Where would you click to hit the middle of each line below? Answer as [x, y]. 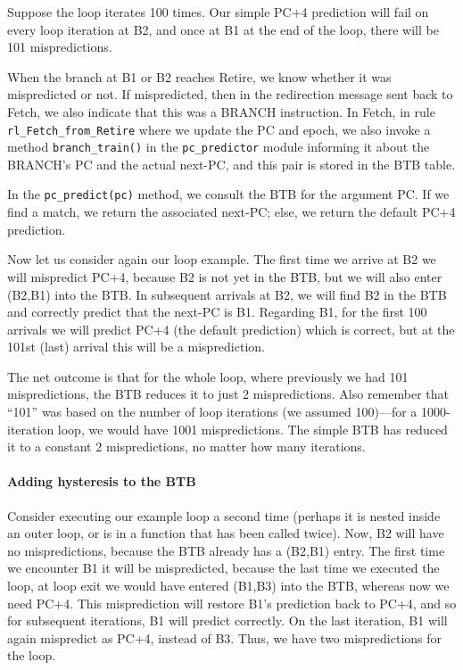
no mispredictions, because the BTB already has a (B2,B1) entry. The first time [226, 550]
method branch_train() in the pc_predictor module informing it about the [219, 147]
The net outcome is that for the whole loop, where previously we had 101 [208, 376]
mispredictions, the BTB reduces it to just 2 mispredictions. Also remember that [228, 394]
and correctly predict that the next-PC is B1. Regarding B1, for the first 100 [217, 312]
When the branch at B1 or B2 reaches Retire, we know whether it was [199, 76]
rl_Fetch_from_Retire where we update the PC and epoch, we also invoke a [219, 129]
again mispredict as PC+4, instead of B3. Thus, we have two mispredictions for [225, 637]
